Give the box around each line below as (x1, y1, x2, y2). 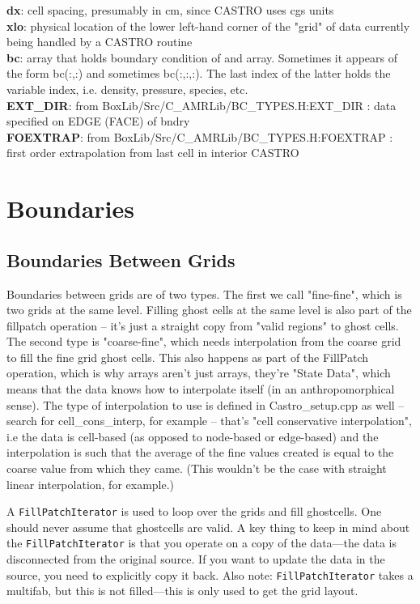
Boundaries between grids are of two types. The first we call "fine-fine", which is (6, 285, 402, 302)
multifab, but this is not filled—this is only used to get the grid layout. (6, 582, 358, 599)
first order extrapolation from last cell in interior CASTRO (6, 144, 299, 161)
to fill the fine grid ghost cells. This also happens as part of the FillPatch (6, 348, 368, 365)
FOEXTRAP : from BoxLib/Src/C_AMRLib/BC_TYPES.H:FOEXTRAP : (6, 128, 393, 145)
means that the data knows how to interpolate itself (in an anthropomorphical (6, 381, 395, 398)
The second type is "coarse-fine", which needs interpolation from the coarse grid (6, 333, 401, 350)
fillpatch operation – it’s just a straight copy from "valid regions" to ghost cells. (6, 317, 399, 334)
